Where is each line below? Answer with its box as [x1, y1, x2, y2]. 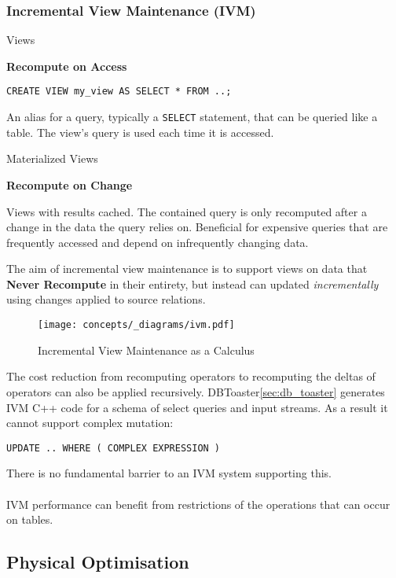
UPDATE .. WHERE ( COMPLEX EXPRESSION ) [6, 442, 221, 454]
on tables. [6, 511, 53, 528]
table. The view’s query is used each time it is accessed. [6, 123, 274, 140]
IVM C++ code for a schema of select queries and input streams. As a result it [6, 399, 388, 415]
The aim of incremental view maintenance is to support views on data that [6, 260, 368, 277]
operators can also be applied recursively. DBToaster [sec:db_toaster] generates [6, 383, 385, 399]
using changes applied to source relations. [6, 291, 206, 307]
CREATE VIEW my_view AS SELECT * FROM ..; [6, 86, 232, 98]
